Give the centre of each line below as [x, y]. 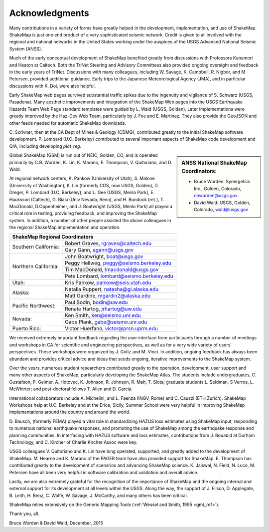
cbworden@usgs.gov [216, 196]
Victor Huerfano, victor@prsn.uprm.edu [111, 328]
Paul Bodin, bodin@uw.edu [96, 302]
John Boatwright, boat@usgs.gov [104, 257]
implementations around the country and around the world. [70, 412]
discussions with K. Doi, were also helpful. [53, 86]
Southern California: [36, 247]
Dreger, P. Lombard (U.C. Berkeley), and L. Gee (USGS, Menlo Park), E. [82, 193]
